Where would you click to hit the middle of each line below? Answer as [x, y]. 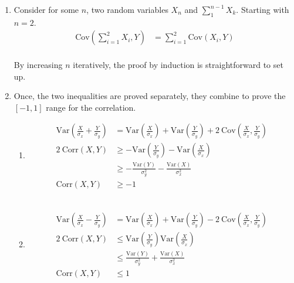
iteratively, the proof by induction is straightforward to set [178, 65]
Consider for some [46, 9]
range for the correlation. [91, 107]
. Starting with [263, 9]
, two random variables [127, 9]
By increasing [38, 65]
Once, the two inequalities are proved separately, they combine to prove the [150, 96]
